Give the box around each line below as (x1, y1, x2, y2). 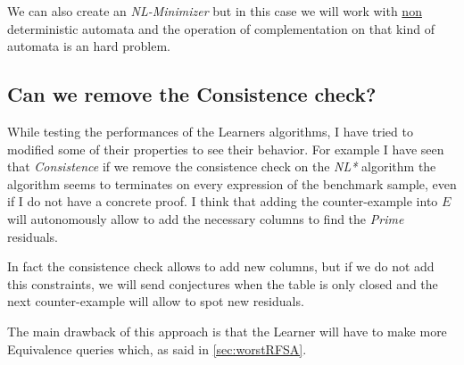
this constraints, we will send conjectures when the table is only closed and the (7, 274, 438, 293)
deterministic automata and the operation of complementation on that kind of (7, 19, 435, 37)
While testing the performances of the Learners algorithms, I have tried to (7, 121, 413, 140)
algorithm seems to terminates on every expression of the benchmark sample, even (7, 174, 457, 193)
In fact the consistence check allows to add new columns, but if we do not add (7, 257, 435, 276)
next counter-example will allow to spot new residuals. (7, 292, 304, 311)
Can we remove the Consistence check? (7, 80, 377, 108)
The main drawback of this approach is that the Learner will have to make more (7, 321, 447, 340)
